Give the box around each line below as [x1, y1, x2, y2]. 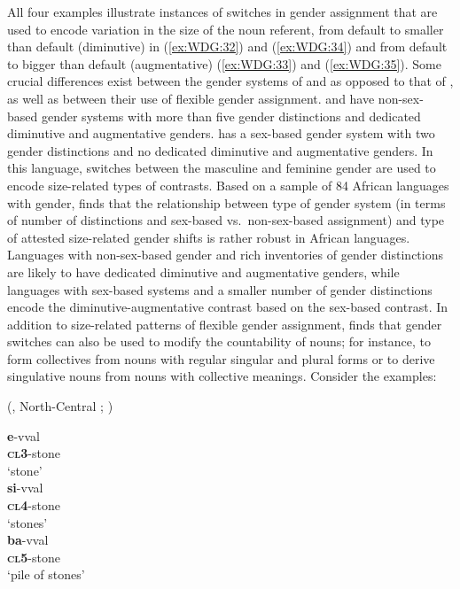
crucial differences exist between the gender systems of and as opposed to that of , [7, 72, 454, 90]
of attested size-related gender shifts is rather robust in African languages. [7, 228, 410, 246]
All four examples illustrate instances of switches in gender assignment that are [7, 3, 438, 20]
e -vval [7, 426, 40, 445]
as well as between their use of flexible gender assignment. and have [7, 89, 375, 107]
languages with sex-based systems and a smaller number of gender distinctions [7, 280, 433, 298]
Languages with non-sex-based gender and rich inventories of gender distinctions [7, 245, 443, 264]
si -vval [7, 478, 43, 497]
